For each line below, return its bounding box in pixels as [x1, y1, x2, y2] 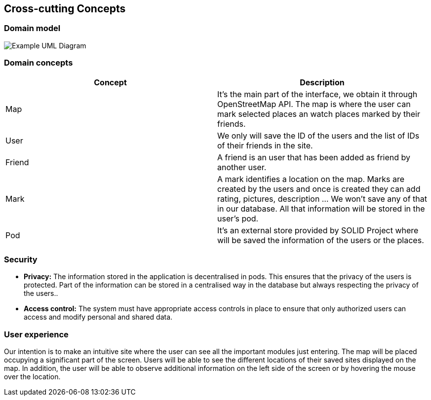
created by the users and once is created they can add [217, 183, 421, 194]
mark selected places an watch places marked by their [217, 109, 420, 119]
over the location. [4, 372, 61, 381]
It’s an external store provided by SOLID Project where [217, 225, 419, 235]
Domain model [4, 23, 61, 34]
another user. [217, 162, 267, 172]
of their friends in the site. [217, 140, 313, 150]
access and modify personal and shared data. [24, 313, 173, 322]
